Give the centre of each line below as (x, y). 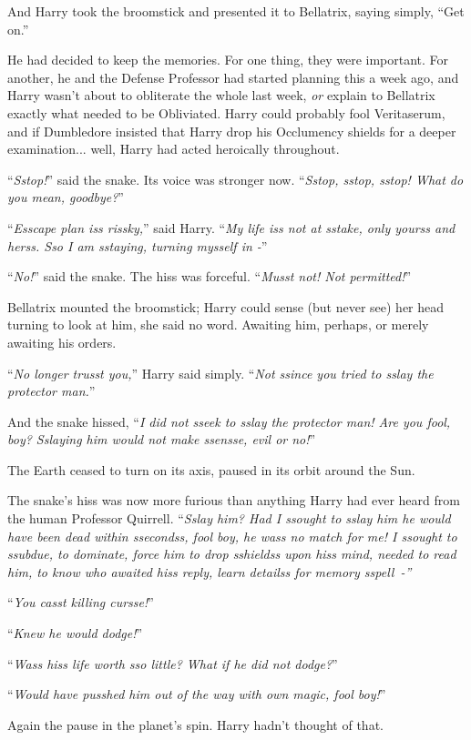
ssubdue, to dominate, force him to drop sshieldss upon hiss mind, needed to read (232, 554)
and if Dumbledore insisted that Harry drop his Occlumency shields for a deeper (232, 131)
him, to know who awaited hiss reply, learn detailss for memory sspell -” (210, 571)
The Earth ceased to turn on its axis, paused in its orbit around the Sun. (211, 469)
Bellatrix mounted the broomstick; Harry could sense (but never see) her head (226, 306)
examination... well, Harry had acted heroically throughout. (174, 149)
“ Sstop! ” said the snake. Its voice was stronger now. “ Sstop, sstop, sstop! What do (235, 179)
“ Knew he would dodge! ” (75, 633)
